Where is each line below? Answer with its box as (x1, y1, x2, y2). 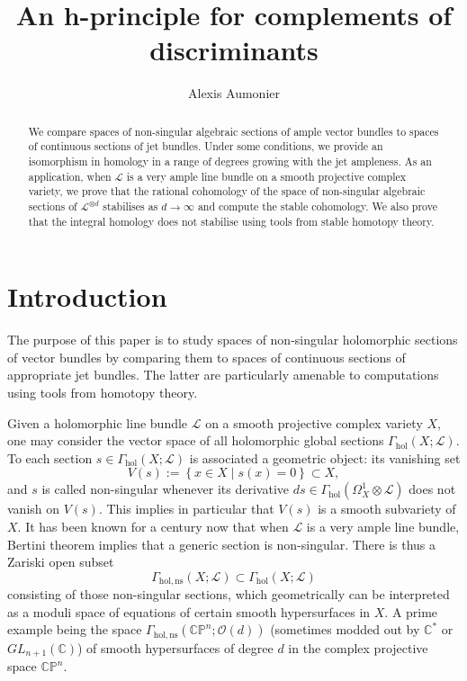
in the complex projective (288, 638, 428, 657)
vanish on (7, 499, 60, 518)
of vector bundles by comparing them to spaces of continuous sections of (7, 347, 406, 366)
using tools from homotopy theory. (7, 383, 198, 402)
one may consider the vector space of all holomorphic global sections (7, 431, 384, 450)
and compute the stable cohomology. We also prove (197, 198, 437, 213)
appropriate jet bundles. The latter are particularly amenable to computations (7, 365, 439, 384)
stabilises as (103, 198, 158, 213)
